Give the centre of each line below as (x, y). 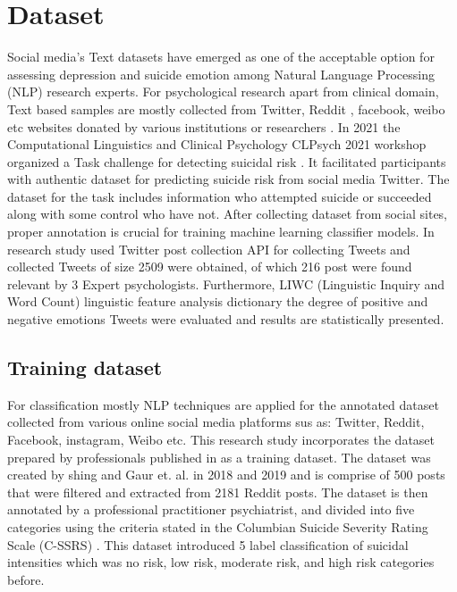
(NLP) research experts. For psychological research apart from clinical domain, (223, 92)
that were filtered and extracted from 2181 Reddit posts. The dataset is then (218, 492)
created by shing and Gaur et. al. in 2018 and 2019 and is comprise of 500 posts (226, 475)
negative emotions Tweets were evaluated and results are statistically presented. (226, 319)
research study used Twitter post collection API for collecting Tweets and (209, 249)
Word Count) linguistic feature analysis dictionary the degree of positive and (218, 301)
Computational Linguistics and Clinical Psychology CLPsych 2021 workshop (217, 144)
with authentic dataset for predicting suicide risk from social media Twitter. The (228, 179)
